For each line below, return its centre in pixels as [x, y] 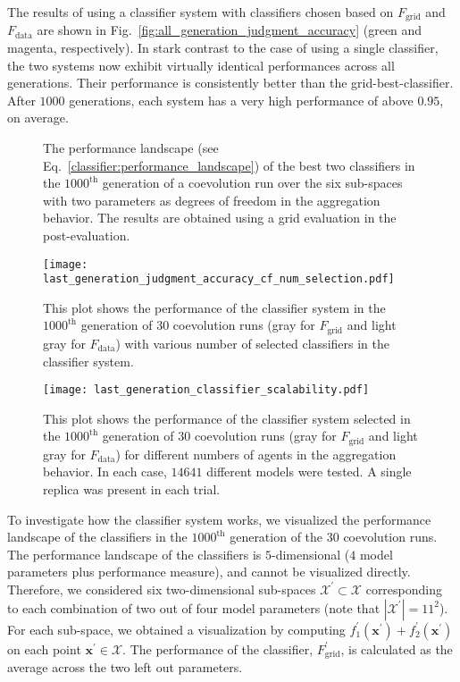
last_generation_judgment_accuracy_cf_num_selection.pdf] [219, 279]
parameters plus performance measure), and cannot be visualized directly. [209, 572]
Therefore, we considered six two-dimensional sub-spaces [162, 589]
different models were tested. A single [309, 472]
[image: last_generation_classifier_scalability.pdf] [206, 390]
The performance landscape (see [131, 148]
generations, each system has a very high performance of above [241, 100]
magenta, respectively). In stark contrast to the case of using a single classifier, [223, 48]
